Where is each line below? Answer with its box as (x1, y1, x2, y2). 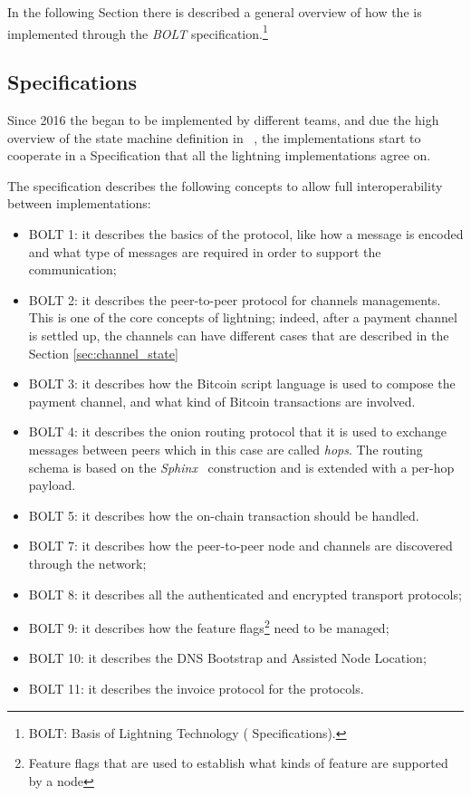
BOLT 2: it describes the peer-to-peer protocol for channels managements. (28, 290, 441, 309)
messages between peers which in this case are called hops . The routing (28, 439, 423, 458)
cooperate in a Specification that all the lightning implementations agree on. (7, 146, 431, 165)
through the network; (28, 553, 147, 572)
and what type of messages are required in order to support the (28, 242, 381, 261)
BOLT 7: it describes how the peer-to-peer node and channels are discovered (28, 536, 453, 555)
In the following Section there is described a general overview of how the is (7, 3, 422, 21)
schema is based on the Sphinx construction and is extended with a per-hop (28, 457, 455, 476)
